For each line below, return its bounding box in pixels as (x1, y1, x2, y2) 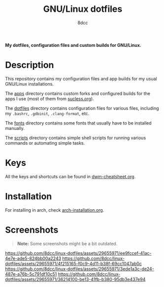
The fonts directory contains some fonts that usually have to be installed (5, 120, 152, 126)
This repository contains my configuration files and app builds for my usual (5, 75, 157, 82)
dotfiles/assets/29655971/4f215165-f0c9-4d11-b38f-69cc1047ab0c (5, 260, 142, 266)
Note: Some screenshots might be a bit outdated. (17, 240, 118, 247)
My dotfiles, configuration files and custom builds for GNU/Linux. (5, 42, 141, 48)
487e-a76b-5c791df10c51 (5, 271, 57, 277)
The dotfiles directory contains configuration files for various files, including (5, 105, 159, 111)
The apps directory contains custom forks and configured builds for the (5, 90, 150, 96)
